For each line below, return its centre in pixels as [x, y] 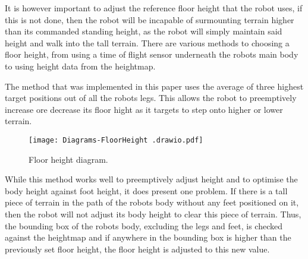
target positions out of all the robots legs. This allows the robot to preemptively [151, 98]
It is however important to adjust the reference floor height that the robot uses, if [154, 8]
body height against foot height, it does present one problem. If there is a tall [146, 190]
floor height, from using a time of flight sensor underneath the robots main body [152, 54]
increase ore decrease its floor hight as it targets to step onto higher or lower [144, 109]
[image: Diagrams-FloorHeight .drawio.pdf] [116, 140]
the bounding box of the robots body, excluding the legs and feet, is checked [144, 225]
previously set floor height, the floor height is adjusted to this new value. [137, 249]
